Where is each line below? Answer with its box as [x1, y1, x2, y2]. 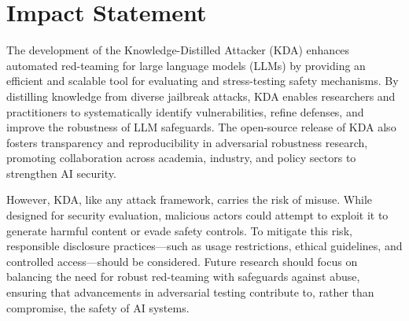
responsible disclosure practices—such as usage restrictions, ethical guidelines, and [6, 238, 403, 254]
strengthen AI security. [6, 164, 116, 181]
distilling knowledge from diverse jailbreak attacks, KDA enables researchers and [6, 87, 396, 104]
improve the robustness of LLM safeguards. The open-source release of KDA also [6, 119, 396, 135]
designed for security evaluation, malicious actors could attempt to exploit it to [6, 207, 389, 223]
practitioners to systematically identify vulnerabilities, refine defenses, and [6, 103, 364, 120]
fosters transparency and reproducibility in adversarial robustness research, [6, 134, 368, 150]
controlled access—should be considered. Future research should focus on [6, 253, 358, 269]
